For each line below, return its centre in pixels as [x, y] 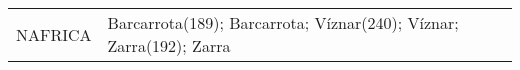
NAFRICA [54, 34]
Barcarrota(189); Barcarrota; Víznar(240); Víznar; [283, 22]
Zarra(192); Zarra [169, 45]
